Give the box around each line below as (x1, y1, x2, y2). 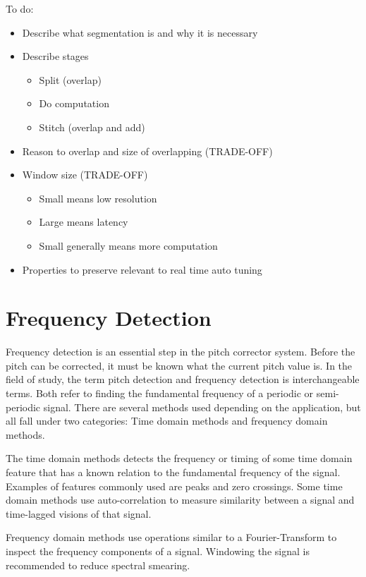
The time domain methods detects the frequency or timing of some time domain (6, 451, 353, 466)
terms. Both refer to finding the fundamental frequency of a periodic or (6, 386, 314, 401)
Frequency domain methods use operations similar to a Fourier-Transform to (6, 530, 337, 545)
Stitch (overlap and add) (39, 119, 145, 134)
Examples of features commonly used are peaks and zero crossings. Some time (6, 478, 343, 493)
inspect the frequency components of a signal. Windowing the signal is (6, 543, 310, 558)
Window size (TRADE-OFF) (22, 167, 148, 182)
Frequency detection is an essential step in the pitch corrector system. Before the (6, 344, 355, 359)
